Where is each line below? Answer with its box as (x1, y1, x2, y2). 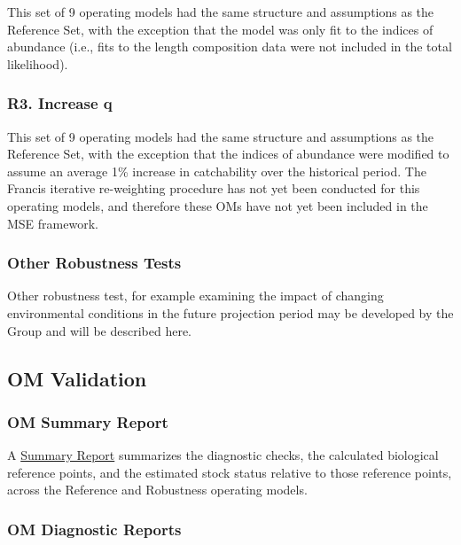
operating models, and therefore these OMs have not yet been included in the (7, 196, 428, 214)
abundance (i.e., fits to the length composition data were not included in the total (7, 37, 452, 56)
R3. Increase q (7, 92, 113, 114)
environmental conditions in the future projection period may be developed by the (7, 303, 454, 322)
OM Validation (7, 364, 147, 392)
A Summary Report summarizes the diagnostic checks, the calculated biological (7, 446, 439, 464)
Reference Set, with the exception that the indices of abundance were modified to (7, 144, 449, 163)
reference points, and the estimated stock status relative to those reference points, (7, 463, 452, 481)
